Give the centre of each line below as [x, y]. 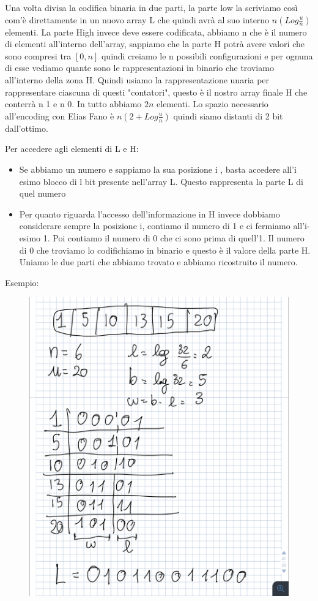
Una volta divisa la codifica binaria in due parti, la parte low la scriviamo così [151, 7]
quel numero [43, 193]
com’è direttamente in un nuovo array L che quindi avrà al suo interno [137, 19]
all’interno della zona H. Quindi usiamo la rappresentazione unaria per [137, 79]
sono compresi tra [38, 55]
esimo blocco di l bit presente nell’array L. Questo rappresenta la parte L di [161, 181]
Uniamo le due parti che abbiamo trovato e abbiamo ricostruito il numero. [158, 262]
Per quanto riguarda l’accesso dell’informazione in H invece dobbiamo [150, 214]
